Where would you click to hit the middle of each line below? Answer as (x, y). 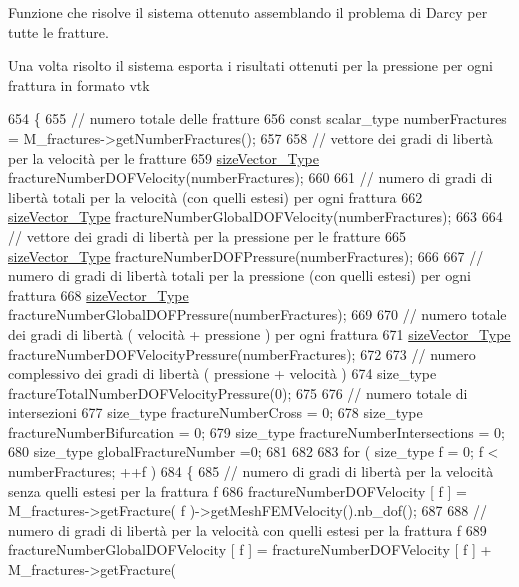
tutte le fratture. (58, 31)
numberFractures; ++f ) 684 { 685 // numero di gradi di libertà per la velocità (251, 471)
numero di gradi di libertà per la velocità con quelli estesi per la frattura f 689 (247, 529)
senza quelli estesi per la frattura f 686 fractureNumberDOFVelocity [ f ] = (237, 490)
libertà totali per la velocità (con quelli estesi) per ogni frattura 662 (215, 196)
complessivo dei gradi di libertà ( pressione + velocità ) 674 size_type (222, 373)
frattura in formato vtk (79, 84)
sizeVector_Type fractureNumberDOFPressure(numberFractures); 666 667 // (246, 255)
